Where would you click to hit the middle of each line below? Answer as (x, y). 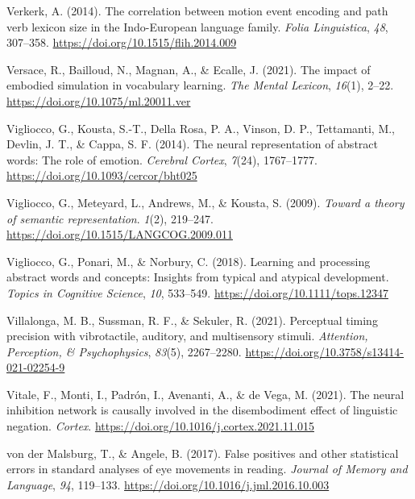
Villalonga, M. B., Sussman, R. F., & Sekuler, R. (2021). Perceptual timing (192, 320)
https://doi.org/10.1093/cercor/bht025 (102, 175)
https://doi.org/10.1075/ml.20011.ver (99, 100)
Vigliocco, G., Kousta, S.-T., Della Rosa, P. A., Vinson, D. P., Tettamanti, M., (201, 128)
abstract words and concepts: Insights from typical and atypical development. (198, 277)
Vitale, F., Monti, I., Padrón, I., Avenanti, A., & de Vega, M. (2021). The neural (205, 394)
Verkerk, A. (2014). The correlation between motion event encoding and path (197, 10)
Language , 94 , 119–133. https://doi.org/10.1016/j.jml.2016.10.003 (168, 484)
